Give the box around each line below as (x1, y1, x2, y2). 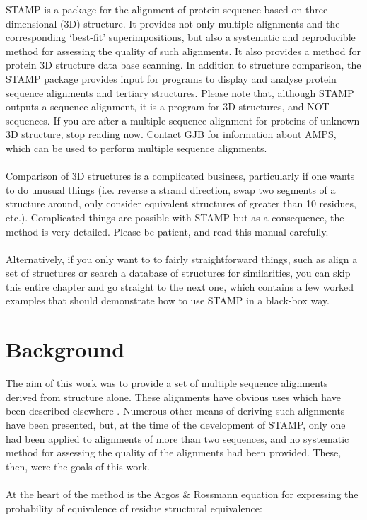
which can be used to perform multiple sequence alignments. (6, 140, 267, 155)
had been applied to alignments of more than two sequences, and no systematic (6, 431, 349, 446)
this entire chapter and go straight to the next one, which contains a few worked (6, 279, 354, 294)
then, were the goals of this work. (6, 458, 150, 473)
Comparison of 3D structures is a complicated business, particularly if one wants (6, 168, 355, 183)
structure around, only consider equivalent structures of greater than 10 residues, (6, 196, 356, 211)
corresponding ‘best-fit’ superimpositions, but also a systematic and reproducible (6, 30, 356, 45)
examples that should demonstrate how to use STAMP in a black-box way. (6, 293, 330, 308)
